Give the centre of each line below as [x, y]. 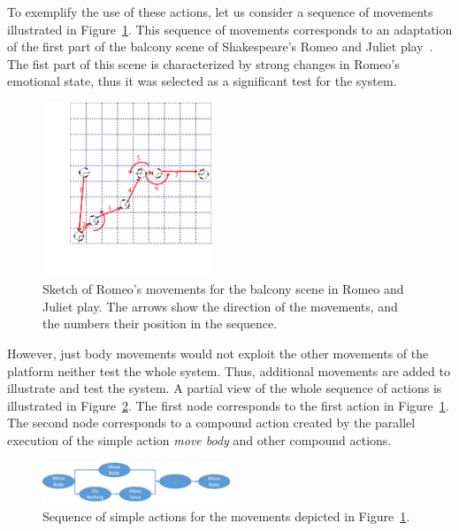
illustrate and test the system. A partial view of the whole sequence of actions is [225, 388]
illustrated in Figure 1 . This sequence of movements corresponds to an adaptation [230, 29]
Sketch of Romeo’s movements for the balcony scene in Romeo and [223, 289]
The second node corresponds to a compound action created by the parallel [211, 423]
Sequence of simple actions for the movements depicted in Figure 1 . [226, 516]
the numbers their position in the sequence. [160, 323]
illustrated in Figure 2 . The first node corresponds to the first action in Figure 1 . [228, 405]
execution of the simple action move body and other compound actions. [199, 439]
